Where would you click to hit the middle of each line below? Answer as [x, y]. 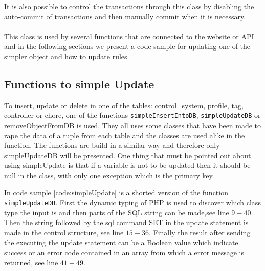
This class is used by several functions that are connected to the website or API [129, 36]
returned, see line [31, 262]
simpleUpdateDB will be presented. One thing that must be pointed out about [128, 155]
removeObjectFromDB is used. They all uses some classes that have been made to [133, 125]
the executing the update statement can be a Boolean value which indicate [121, 242]
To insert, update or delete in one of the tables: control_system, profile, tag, [124, 105]
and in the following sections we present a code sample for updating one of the [127, 46]
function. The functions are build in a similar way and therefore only [112, 145]
